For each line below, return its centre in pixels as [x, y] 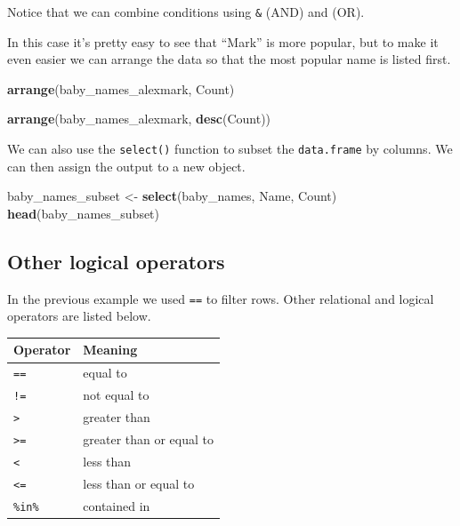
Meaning [110, 350]
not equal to [116, 395]
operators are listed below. [79, 316]
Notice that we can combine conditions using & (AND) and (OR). [186, 12]
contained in [117, 505]
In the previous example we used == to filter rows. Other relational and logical [221, 298]
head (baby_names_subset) [84, 213]
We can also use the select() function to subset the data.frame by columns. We [230, 149]
